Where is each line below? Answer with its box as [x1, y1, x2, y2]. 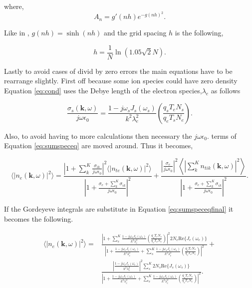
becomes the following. [4, 213, 73, 224]
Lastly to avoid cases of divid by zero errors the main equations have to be [4, 65, 233, 76]
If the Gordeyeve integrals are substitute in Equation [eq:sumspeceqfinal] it [4, 204, 234, 214]
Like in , [4, 27, 29, 38]
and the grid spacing [104, 27, 167, 38]
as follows [211, 85, 241, 96]
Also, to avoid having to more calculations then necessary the [4, 130, 192, 141]
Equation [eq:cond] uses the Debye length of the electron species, [4, 85, 202, 96]
